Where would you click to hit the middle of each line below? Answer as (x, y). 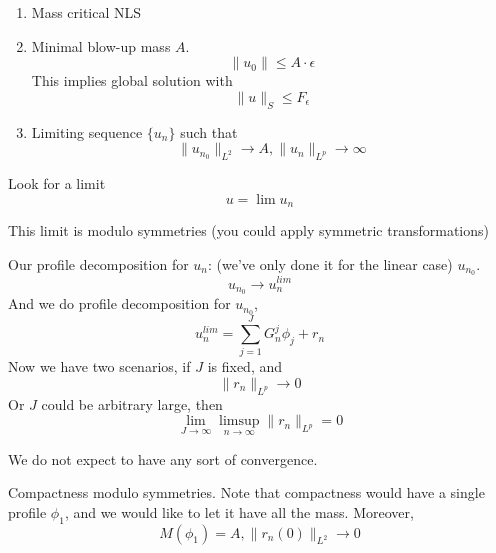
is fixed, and (245, 366)
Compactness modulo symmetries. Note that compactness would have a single (246, 492)
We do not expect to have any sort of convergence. (163, 458)
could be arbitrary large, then (132, 403)
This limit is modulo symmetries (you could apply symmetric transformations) (248, 230)
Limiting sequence (87, 131)
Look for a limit (57, 182)
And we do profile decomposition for (119, 303)
